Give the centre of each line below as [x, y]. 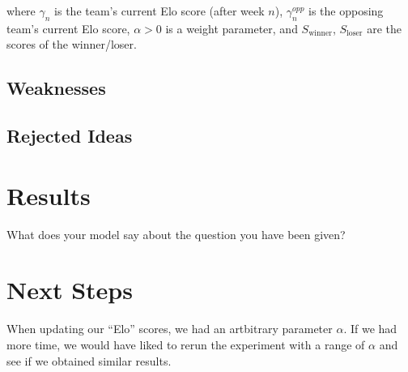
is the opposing [346, 11]
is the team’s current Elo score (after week [159, 11]
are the [384, 28]
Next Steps [70, 290]
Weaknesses [56, 88]
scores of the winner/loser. [72, 44]
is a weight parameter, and [232, 28]
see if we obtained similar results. [89, 360]
